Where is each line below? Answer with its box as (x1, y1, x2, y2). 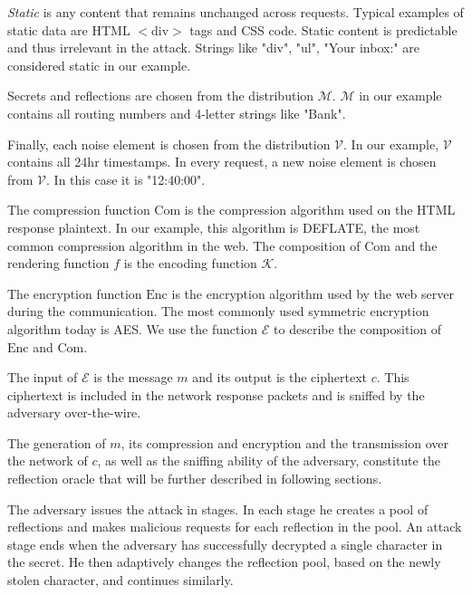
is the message (93, 368, 173, 387)
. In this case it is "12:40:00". (46, 169, 206, 188)
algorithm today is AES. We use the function (7, 319, 258, 338)
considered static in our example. (7, 55, 191, 74)
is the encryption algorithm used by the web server (171, 283, 454, 302)
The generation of (7, 433, 106, 452)
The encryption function (7, 283, 142, 302)
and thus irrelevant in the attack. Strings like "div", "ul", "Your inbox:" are (7, 38, 419, 57)
